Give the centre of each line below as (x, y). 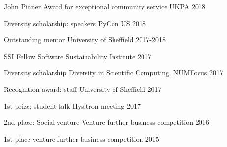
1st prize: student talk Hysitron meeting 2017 (72, 105)
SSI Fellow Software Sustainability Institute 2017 (78, 56)
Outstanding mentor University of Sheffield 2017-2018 (85, 40)
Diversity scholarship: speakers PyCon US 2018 (75, 23)
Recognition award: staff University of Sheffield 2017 (83, 89)
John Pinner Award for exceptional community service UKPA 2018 (105, 6)
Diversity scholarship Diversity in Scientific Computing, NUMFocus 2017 (114, 73)
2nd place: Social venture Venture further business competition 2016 (107, 122)
